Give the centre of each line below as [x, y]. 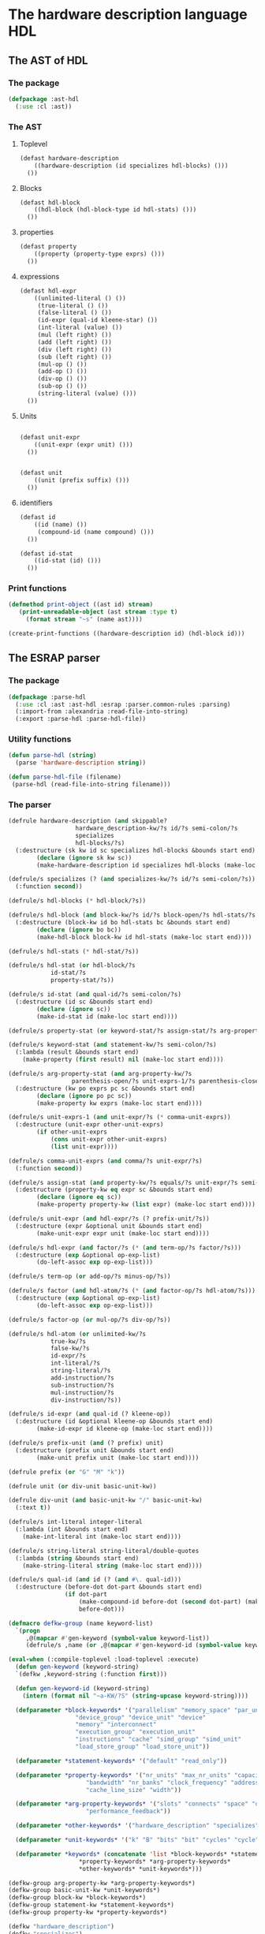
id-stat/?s [68, 973]
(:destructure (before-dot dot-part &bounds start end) [109, 1587]
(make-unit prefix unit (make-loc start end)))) [118, 1458]
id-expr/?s [68, 1356]
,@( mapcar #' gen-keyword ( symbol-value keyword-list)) [118, 1638]
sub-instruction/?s [82, 1385]
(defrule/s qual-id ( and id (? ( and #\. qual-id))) [95, 1580]
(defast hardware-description [69, 158]
